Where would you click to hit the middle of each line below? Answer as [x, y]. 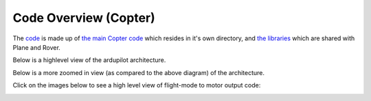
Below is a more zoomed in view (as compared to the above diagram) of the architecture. [138, 72]
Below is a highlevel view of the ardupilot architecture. [89, 60]
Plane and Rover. [37, 47]
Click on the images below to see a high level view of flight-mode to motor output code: [137, 85]
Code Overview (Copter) [84, 18]
